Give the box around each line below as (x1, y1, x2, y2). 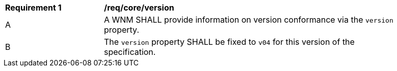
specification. (104, 47, 156, 57)
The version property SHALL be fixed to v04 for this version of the (104, 37, 355, 47)
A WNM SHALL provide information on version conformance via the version (104, 15, 393, 25)
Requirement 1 (5, 3, 62, 13)
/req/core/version (104, 3, 174, 13)
